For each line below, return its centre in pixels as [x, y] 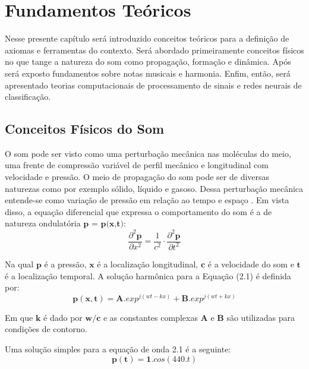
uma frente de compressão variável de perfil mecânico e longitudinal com [137, 165]
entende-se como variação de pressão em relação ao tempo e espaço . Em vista [147, 200]
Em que [19, 317]
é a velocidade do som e [251, 264]
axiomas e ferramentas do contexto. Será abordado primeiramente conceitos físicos [154, 50]
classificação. [28, 97]
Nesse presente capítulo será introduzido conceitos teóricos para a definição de [147, 38]
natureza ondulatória [43, 223]
